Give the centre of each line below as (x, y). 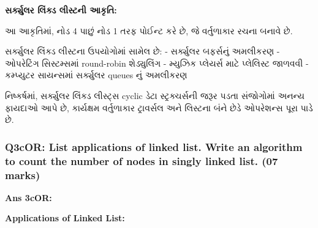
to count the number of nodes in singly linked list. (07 (142, 160)
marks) (23, 175)
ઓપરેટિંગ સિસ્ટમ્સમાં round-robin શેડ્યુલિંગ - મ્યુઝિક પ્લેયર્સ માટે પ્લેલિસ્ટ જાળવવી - (157, 63)
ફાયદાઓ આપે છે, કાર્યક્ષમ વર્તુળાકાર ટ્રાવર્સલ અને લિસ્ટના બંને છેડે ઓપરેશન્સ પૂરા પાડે (159, 107)
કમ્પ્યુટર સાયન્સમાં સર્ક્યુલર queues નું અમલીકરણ (96, 75)
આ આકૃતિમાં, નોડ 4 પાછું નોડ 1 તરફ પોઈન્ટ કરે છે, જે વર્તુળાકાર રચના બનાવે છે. (149, 30)
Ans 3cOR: (28, 197)
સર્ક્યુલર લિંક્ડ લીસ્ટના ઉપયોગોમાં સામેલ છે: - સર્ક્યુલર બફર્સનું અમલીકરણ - (142, 51)
